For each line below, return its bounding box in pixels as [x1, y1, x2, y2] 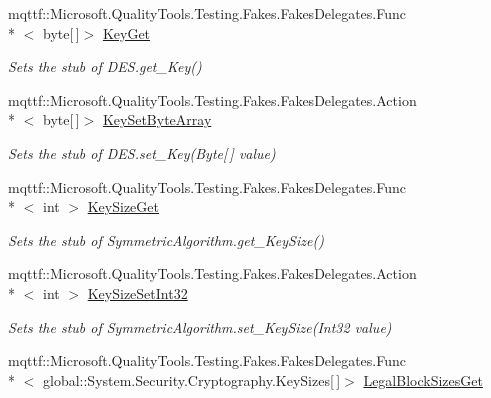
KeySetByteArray [102, 109, 212, 130]
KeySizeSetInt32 [87, 282, 188, 303]
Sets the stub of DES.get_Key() [8, 56, 202, 77]
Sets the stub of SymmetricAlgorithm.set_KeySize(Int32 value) [8, 316, 392, 337]
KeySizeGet [87, 196, 159, 217]
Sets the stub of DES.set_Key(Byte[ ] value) [8, 142, 276, 163]
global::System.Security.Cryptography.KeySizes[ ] [42, 369, 341, 390]
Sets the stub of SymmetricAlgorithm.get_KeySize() [8, 229, 324, 250]
